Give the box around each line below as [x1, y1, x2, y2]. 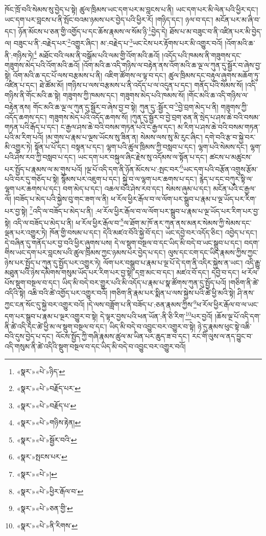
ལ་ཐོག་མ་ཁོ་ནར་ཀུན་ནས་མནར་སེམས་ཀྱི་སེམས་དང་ [123, 217, 252, 228]
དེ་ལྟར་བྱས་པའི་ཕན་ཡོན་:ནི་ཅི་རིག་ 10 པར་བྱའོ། [100, 309, 213, 322]
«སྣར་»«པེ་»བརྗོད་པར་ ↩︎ [16, 383, 81, 394]
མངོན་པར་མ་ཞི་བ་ [215, 14, 260, 25]
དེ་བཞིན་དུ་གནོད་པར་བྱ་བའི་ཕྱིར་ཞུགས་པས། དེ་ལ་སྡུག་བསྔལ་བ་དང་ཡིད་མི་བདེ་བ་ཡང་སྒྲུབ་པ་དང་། [5, 237, 242, 248]
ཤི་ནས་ [237, 287, 255, 298]
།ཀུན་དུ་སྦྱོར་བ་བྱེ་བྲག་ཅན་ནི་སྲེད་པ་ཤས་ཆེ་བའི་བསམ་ [130, 111, 260, 122]
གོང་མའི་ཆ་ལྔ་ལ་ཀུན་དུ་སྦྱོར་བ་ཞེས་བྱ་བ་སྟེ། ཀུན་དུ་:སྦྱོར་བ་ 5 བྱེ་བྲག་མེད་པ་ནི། [33, 100, 219, 112]
